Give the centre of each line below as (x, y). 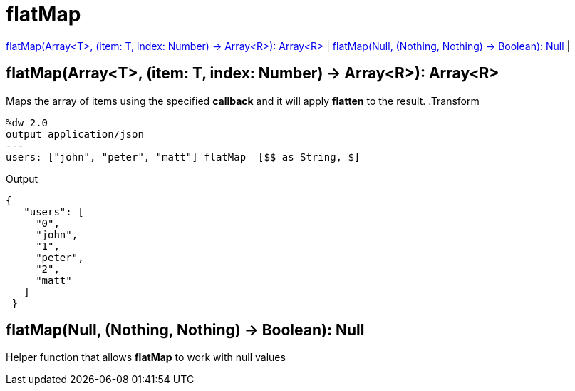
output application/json (75, 134)
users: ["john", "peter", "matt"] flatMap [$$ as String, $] (183, 157)
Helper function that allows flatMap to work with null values (146, 357)
